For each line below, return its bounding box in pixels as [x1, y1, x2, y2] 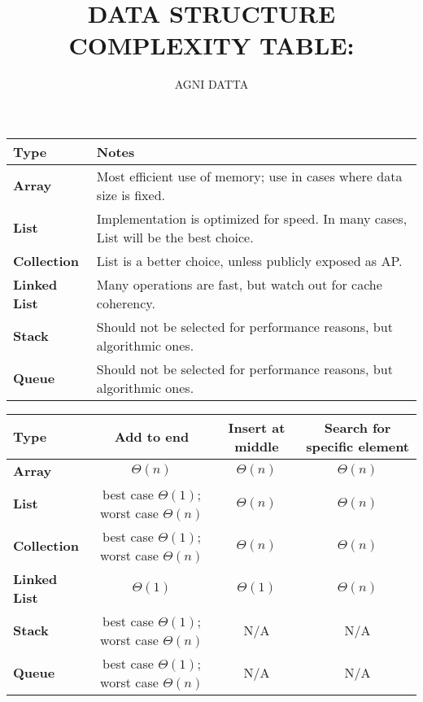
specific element [306, 436, 410, 456]
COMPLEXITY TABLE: [68, 28, 355, 62]
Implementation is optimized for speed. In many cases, [96, 208, 408, 228]
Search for [324, 417, 391, 437]
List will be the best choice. [96, 227, 254, 246]
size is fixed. [96, 185, 166, 204]
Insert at [228, 417, 286, 437]
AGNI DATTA [174, 76, 249, 93]
